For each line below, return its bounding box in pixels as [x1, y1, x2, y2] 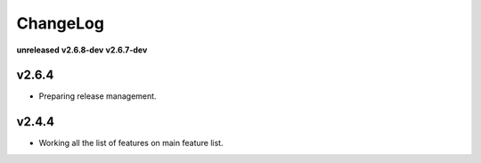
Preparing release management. [38, 91, 157, 102]
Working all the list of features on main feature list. [38, 138, 224, 149]
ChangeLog [16, 13, 104, 33]
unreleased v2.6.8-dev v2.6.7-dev [16, 45, 148, 55]
